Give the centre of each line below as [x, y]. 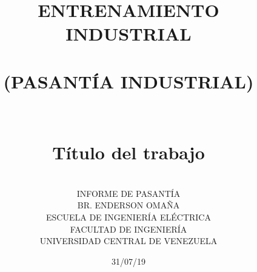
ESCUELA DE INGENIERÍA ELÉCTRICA [128, 217]
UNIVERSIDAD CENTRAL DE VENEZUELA [128, 241]
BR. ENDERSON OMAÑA [128, 205]
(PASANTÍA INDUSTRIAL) [128, 81]
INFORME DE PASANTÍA [128, 193]
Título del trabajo [128, 152]
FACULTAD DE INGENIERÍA [128, 229]
